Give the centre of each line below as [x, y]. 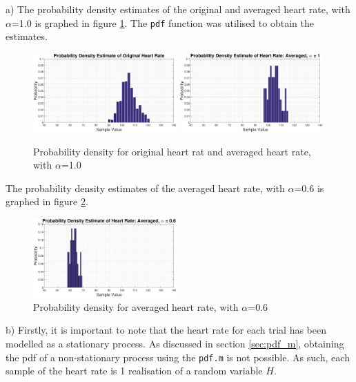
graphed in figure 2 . [47, 201]
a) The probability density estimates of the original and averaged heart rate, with [178, 9]
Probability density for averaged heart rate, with [136, 306]
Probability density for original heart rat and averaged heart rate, [172, 151]
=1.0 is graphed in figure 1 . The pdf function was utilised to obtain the [162, 22]
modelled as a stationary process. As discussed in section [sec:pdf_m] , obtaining [175, 344]
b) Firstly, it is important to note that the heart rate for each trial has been [166, 330]
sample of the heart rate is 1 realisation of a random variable [134, 371]
